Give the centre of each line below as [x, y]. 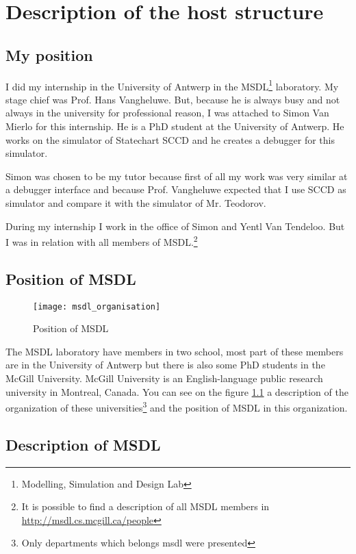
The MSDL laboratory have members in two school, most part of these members [175, 351]
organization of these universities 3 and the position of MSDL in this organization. [177, 406]
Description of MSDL [83, 444]
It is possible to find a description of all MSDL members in [145, 506]
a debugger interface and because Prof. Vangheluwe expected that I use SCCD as [176, 189]
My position [49, 54]
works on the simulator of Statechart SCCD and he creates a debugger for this [170, 139]
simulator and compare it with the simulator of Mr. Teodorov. [136, 202]
